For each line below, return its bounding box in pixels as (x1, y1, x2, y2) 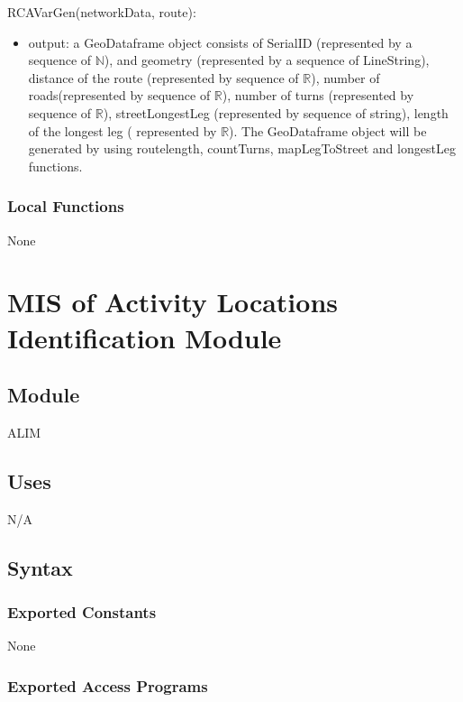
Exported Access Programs (7, 674, 208, 697)
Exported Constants (7, 601, 157, 623)
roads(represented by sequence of (28, 86, 211, 105)
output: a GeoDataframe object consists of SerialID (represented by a (28, 32, 413, 51)
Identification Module (7, 319, 282, 356)
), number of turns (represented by (222, 86, 414, 105)
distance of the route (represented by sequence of (28, 68, 299, 87)
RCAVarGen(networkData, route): (7, 3, 196, 21)
